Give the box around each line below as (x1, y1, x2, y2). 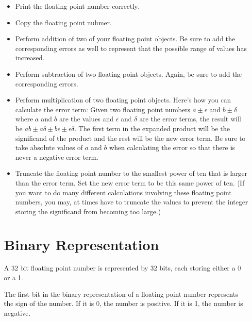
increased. (15, 52, 45, 63)
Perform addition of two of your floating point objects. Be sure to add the (15, 34, 235, 44)
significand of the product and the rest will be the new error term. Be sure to (15, 133, 246, 143)
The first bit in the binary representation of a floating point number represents (4, 288, 238, 299)
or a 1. (4, 272, 23, 282)
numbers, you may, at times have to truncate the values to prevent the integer (15, 197, 248, 207)
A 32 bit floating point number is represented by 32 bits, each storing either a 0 (4, 263, 241, 273)
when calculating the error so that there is (109, 142, 235, 152)
